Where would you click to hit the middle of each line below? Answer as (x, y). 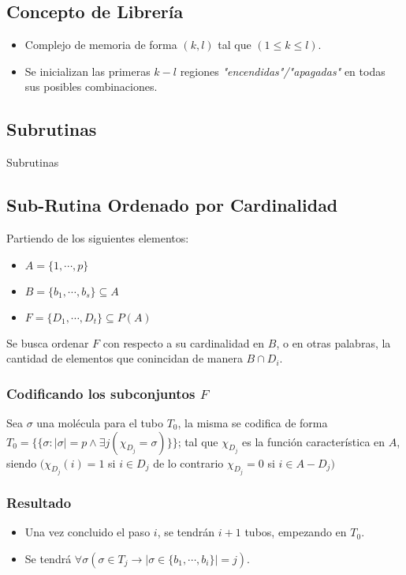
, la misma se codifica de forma (253, 422)
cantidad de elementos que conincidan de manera (125, 358)
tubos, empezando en (296, 532)
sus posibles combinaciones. (91, 86)
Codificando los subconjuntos (101, 393)
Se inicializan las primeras (88, 71)
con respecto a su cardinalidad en (184, 342)
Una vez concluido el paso (88, 532)
